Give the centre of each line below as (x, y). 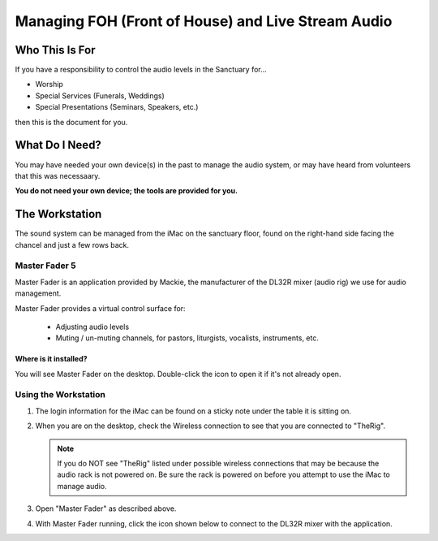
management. (38, 293)
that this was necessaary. (58, 175)
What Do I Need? (58, 145)
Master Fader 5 (45, 266)
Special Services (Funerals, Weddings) (100, 95)
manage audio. (82, 486)
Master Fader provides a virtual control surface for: (100, 308)
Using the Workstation (60, 395)
